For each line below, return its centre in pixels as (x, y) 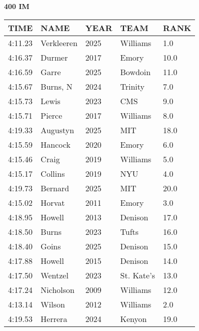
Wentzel (54, 275)
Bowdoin (135, 72)
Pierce (51, 115)
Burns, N (56, 86)
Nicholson (58, 289)
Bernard (55, 188)
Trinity (132, 86)
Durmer (54, 57)
